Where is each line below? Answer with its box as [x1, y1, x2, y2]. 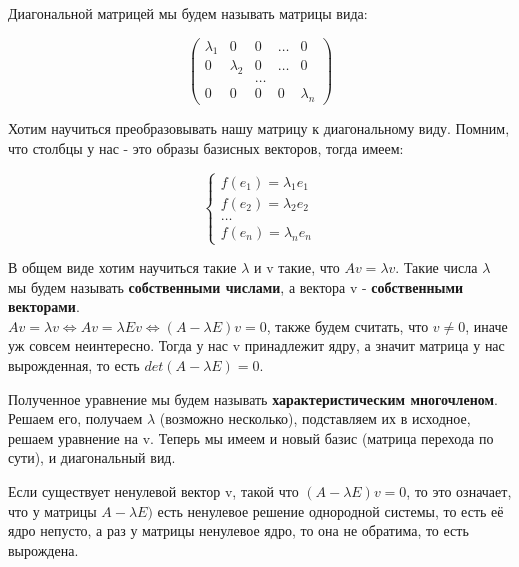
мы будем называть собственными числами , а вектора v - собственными [8, 276, 464, 297]
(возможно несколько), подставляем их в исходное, [159, 408, 471, 429]
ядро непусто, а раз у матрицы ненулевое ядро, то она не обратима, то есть [8, 520, 469, 541]
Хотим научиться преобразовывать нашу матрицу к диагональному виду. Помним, [8, 118, 510, 139]
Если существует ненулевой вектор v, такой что [8, 480, 299, 501]
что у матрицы [8, 500, 97, 521]
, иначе [465, 315, 508, 336]
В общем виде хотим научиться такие [8, 257, 237, 277]
